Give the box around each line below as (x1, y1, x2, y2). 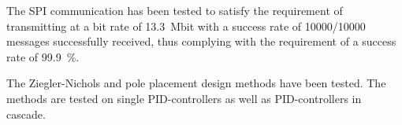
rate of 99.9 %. (6, 48, 80, 64)
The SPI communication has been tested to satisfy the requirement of (6, 2, 343, 18)
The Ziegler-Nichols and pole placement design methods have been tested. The (6, 75, 386, 91)
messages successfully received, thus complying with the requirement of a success (6, 33, 396, 50)
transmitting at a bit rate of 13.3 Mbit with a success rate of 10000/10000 (6, 17, 366, 34)
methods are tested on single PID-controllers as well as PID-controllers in (6, 90, 362, 106)
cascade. (6, 105, 46, 122)
